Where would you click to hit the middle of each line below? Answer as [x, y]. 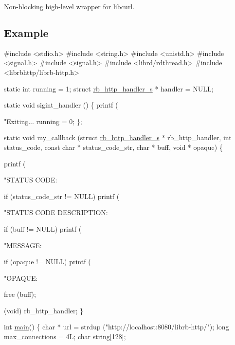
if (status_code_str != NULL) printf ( [62, 196]
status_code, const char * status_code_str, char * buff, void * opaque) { [113, 147]
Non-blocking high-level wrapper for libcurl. [69, 6]
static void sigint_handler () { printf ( [61, 105]
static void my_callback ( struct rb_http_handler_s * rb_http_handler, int [118, 137]
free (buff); [20, 294]
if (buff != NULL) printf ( [43, 228]
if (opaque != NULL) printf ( [47, 262]
